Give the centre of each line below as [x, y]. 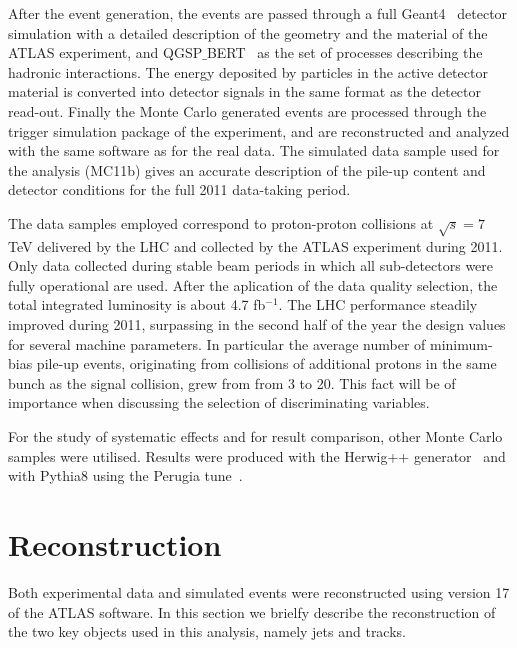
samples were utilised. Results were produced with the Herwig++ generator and [257, 455]
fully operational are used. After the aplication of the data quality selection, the [253, 284]
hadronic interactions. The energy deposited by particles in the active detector [248, 71]
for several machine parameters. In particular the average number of [217, 343]
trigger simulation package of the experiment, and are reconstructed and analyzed [259, 130]
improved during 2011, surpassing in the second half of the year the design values [257, 324]
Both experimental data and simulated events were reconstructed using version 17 [259, 591]
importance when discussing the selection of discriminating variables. [219, 402]
